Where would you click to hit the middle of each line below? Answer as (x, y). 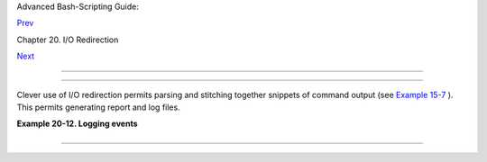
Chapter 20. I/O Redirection (68, 40)
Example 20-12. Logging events (78, 124)
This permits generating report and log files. (98, 107)
